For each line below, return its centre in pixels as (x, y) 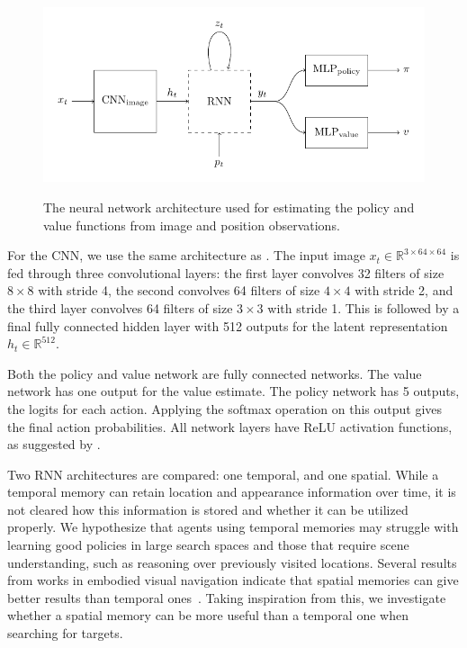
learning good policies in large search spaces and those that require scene (208, 545)
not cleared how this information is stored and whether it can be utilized (208, 509)
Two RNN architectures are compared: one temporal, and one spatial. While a (223, 474)
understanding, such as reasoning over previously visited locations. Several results (232, 562)
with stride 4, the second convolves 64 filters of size (179, 290)
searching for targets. (65, 633)
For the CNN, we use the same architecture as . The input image (186, 255)
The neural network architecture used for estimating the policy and (229, 207)
